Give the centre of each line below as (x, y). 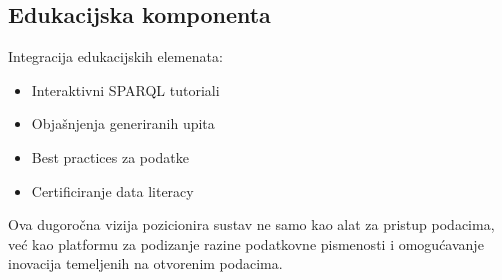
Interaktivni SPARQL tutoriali (125, 89)
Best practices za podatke (110, 156)
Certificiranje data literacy (112, 190)
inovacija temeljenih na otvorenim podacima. (145, 263)
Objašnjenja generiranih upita (123, 123)
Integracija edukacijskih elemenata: (115, 56)
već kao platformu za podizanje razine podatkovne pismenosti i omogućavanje (246, 243)
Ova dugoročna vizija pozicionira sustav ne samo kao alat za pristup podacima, (251, 224)
